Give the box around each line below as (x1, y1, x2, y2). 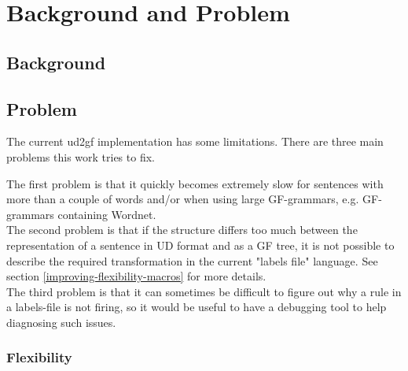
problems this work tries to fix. (6, 148, 155, 165)
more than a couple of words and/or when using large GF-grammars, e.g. (6, 191, 359, 207)
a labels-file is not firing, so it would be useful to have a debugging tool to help (6, 299, 387, 315)
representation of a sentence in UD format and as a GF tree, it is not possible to (6, 236, 395, 253)
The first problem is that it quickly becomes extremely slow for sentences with (6, 175, 384, 191)
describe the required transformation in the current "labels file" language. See (6, 252, 378, 269)
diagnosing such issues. (6, 313, 116, 330)
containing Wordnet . (57, 206, 156, 222)
